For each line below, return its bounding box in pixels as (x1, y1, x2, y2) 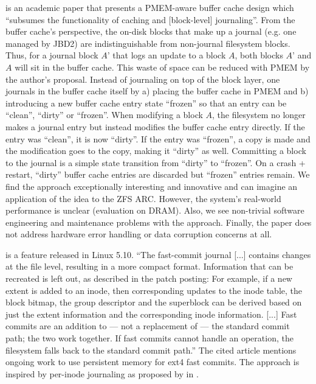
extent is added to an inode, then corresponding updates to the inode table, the (5, 284, 303, 296)
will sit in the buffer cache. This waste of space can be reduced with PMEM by (15, 60, 310, 73)
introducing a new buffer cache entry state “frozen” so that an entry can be (5, 96, 287, 109)
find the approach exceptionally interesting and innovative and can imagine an (5, 180, 298, 192)
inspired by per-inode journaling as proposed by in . (5, 367, 199, 380)
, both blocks (235, 49, 283, 61)
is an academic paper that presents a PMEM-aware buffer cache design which (5, 1, 294, 13)
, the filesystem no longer (212, 108, 306, 121)
